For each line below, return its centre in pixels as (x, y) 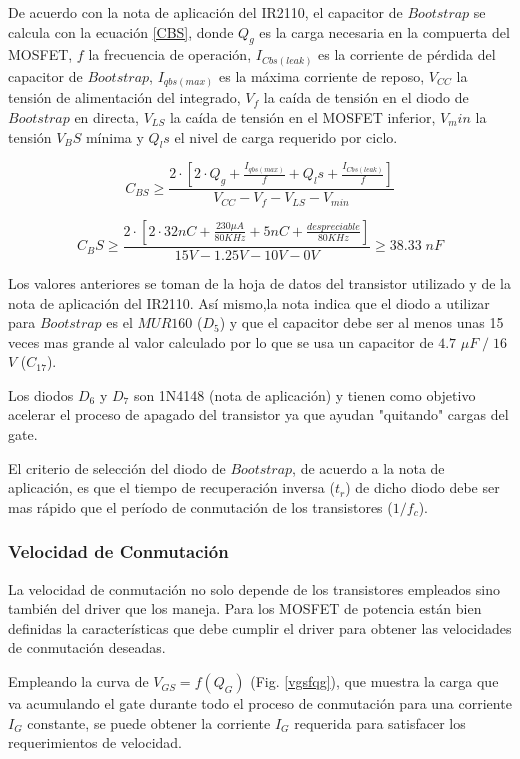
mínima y (114, 136)
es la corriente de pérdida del (407, 54)
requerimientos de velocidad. (95, 742)
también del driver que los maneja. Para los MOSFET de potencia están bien (245, 608)
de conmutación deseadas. (87, 647)
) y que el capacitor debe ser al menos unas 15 (361, 322)
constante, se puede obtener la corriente (149, 722)
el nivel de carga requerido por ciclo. (286, 136)
